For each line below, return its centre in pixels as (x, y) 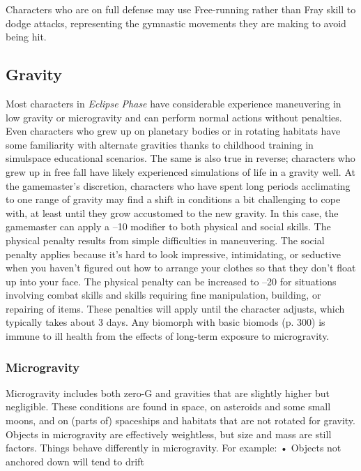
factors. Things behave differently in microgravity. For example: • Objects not (174, 448)
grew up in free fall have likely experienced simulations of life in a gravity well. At (180, 171)
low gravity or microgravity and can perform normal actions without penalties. (174, 117)
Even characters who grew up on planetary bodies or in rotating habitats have (173, 131)
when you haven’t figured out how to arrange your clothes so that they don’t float (181, 268)
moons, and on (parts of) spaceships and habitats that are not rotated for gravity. (180, 420)
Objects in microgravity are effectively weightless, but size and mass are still (169, 434)
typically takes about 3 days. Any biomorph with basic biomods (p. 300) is (166, 322)
